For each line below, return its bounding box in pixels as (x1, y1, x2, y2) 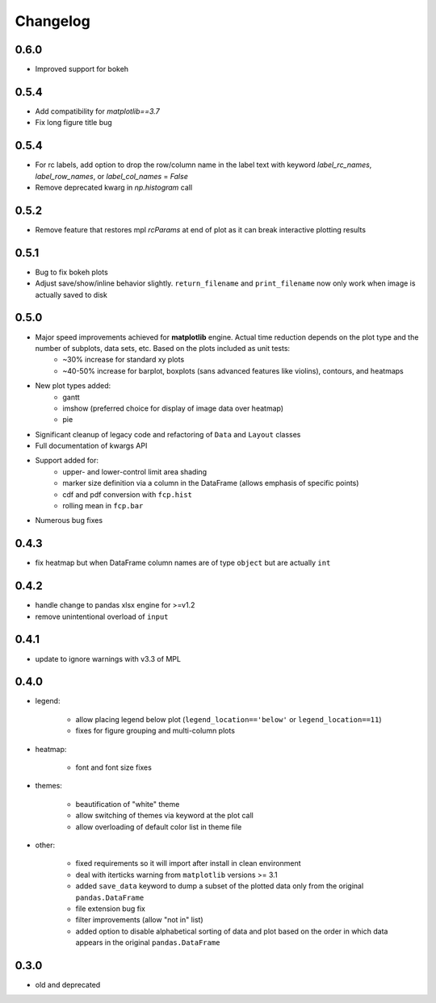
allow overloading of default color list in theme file (75, 821, 242, 831)
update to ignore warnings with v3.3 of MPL (35, 654, 182, 663)
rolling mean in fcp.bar (62, 501, 144, 511)
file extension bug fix (75, 904, 145, 913)
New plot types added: (35, 381, 111, 391)
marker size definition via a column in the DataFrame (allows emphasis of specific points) (62, 479, 359, 488)
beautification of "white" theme (75, 799, 180, 809)
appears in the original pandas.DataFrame (75, 938, 220, 947)
